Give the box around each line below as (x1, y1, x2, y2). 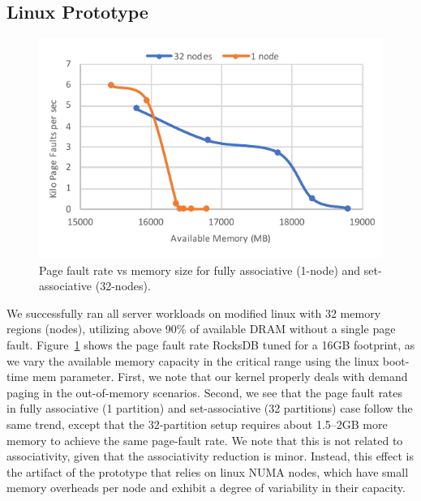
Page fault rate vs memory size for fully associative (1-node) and (39, 261, 361, 278)
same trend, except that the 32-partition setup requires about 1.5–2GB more (6, 416, 388, 432)
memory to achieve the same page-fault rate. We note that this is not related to (6, 431, 403, 448)
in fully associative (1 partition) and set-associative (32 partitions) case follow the (6, 400, 413, 417)
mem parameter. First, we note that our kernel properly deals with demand (32, 368, 408, 385)
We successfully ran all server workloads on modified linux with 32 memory (6, 304, 381, 321)
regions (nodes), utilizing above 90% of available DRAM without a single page (6, 320, 396, 337)
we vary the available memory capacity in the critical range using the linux (6, 352, 380, 369)
